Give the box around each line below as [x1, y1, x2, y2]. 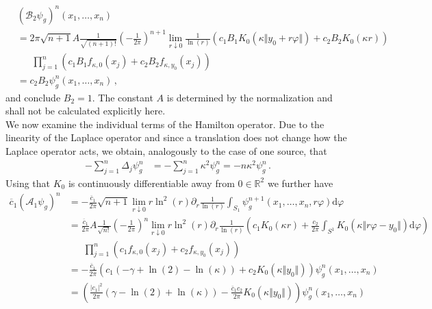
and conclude [5, 90, 61, 104]
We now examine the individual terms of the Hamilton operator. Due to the [5, 116, 325, 131]
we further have [267, 175, 333, 190]
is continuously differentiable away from [68, 175, 235, 190]
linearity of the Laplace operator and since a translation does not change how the [5, 130, 347, 145]
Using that [5, 175, 51, 190]
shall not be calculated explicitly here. [5, 103, 166, 118]
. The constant [92, 90, 153, 104]
